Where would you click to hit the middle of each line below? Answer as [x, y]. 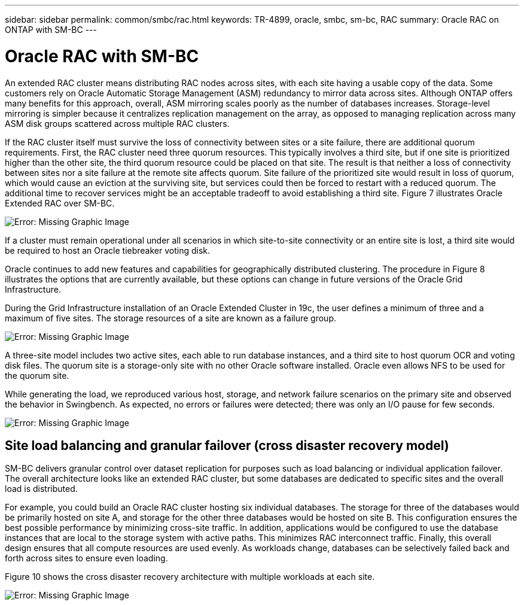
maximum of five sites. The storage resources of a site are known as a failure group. [170, 318]
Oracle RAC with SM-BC [102, 56]
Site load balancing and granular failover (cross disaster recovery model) [227, 445]
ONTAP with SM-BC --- [51, 30]
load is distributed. [41, 489]
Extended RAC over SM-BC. [60, 203]
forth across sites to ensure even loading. [86, 558]
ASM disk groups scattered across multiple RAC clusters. [117, 123]
